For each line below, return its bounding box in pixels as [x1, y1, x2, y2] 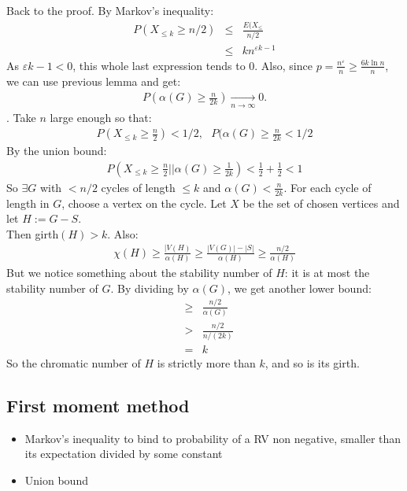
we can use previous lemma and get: [6, 72, 181, 89]
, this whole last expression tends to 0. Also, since [72, 57, 313, 73]
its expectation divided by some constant [24, 445, 223, 462]
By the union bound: [6, 142, 107, 159]
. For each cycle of [283, 179, 372, 195]
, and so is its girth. [265, 354, 360, 371]
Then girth [6, 225, 59, 242]
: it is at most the [284, 264, 370, 281]
